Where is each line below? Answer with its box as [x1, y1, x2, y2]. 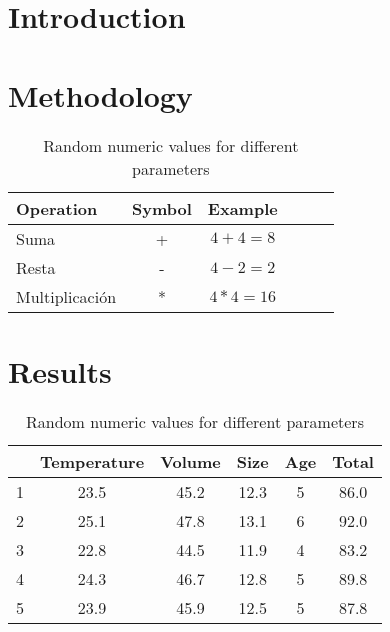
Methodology [8, 74, 193, 115]
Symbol [132, 196, 192, 220]
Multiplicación [16, 284, 117, 308]
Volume [160, 449, 221, 473]
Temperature [40, 449, 145, 473]
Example [207, 196, 278, 220]
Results [8, 350, 112, 391]
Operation [16, 196, 98, 220]
